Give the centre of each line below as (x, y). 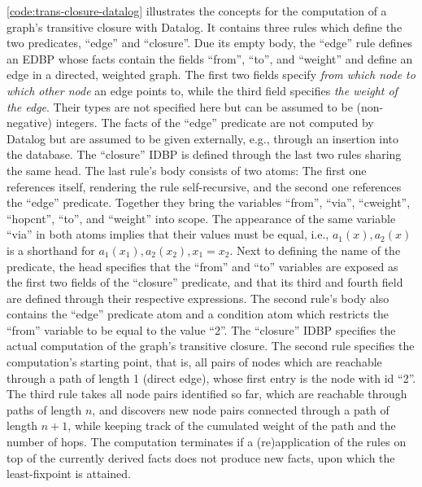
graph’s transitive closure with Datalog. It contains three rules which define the (204, 26)
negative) (29, 123)
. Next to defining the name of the (315, 250)
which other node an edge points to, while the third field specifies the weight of (202, 90)
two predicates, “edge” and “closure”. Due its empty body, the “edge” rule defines (210, 43)
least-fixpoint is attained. (69, 474)
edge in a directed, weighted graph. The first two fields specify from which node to (211, 75)
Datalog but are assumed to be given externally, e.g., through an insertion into (203, 138)
